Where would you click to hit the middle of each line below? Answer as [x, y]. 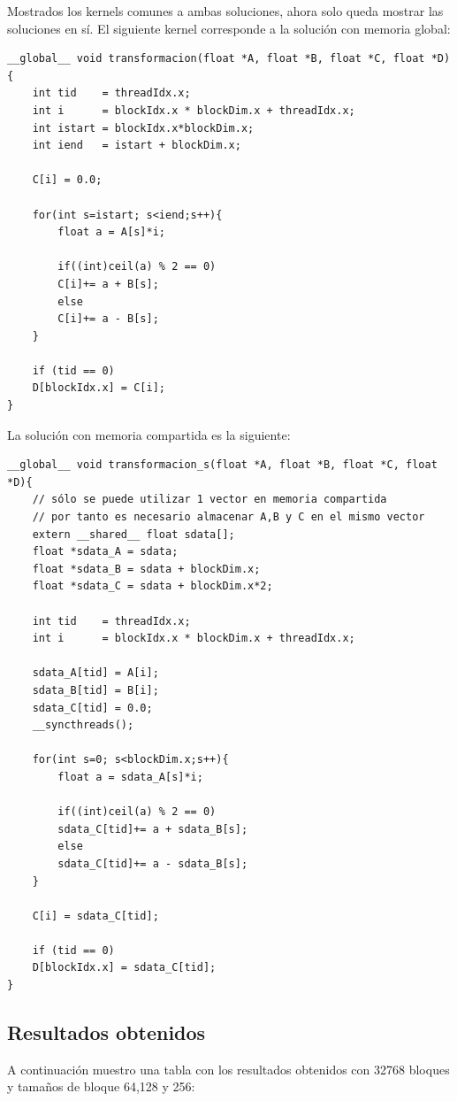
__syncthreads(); [83, 725]
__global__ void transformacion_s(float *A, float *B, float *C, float [222, 465]
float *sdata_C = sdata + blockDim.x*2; [152, 586]
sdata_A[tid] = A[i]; [95, 673]
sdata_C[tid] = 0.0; [92, 708]
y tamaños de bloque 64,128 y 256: [101, 1086]
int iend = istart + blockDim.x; [137, 146]
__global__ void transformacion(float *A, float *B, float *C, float [216, 59]
